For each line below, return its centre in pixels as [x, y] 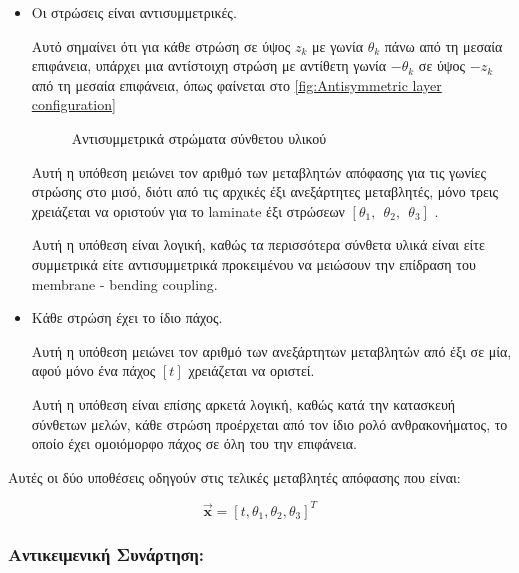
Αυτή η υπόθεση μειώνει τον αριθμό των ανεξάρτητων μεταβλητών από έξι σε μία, [271, 350]
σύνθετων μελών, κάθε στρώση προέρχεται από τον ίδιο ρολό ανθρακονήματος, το [269, 423]
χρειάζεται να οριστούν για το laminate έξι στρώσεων [188, 210]
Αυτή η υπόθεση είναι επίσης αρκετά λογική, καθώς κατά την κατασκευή [243, 403]
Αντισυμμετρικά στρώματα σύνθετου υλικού [199, 137]
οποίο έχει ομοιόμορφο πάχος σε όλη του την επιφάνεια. [194, 443]
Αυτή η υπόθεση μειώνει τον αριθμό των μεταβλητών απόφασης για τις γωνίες [259, 171]
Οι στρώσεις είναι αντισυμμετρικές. [134, 12]
